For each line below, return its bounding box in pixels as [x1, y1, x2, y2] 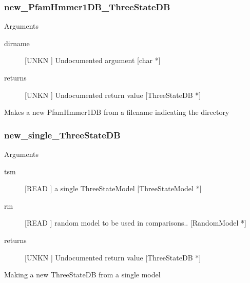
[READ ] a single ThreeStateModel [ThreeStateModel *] [25, 183, 202, 194]
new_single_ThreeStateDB [4, 128, 121, 141]
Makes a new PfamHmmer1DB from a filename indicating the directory [4, 107, 229, 117]
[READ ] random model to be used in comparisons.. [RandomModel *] [25, 217, 246, 228]
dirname [4, 37, 30, 48]
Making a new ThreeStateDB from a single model [4, 269, 161, 280]
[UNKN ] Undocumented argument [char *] [25, 55, 161, 66]
